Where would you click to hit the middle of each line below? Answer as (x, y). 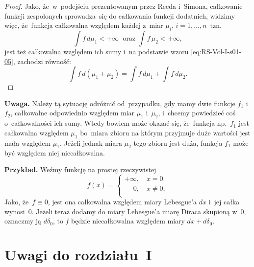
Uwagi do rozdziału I (78, 255)
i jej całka (224, 202)
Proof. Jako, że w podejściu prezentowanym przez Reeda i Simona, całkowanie (124, 6)
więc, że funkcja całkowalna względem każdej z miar (84, 25)
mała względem (28, 143)
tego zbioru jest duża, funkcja (178, 143)
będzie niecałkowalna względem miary (128, 221)
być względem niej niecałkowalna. (55, 153)
